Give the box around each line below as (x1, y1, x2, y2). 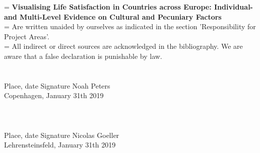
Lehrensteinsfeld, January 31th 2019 (4, 139, 116, 150)
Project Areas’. (4, 31, 49, 41)
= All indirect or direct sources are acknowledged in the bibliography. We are (4, 41, 243, 51)
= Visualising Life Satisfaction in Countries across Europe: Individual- (4, 2, 253, 12)
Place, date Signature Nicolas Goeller (4, 129, 119, 140)
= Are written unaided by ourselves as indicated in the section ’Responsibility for (4, 21, 256, 32)
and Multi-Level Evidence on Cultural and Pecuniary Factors (4, 11, 222, 22)
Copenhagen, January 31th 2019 (4, 90, 104, 101)
